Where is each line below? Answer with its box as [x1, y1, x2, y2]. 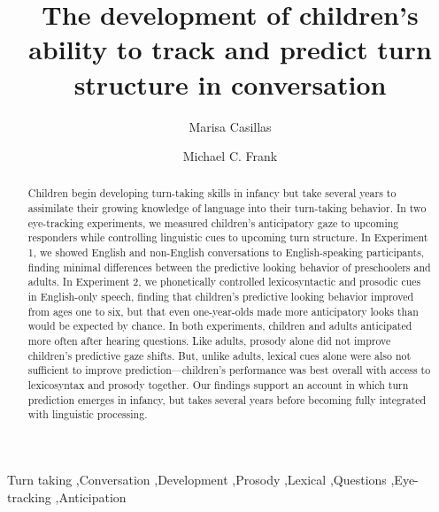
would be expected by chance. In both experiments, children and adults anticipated [27, 318, 412, 333]
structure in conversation [73, 65, 387, 102]
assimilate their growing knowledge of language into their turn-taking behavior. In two [27, 201, 427, 216]
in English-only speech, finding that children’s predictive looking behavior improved [27, 289, 414, 304]
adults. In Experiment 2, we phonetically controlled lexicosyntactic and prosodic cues [27, 274, 421, 289]
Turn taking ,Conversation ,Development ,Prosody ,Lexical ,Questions [7, 470, 387, 488]
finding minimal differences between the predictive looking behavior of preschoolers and [27, 259, 431, 274]
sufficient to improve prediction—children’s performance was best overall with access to [27, 363, 431, 378]
